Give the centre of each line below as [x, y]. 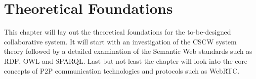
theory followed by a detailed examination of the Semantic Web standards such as [128, 51]
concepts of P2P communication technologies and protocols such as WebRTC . [122, 70]
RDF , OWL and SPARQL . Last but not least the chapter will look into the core [126, 60]
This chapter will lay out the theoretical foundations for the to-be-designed [118, 32]
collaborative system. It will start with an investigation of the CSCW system [120, 41]
